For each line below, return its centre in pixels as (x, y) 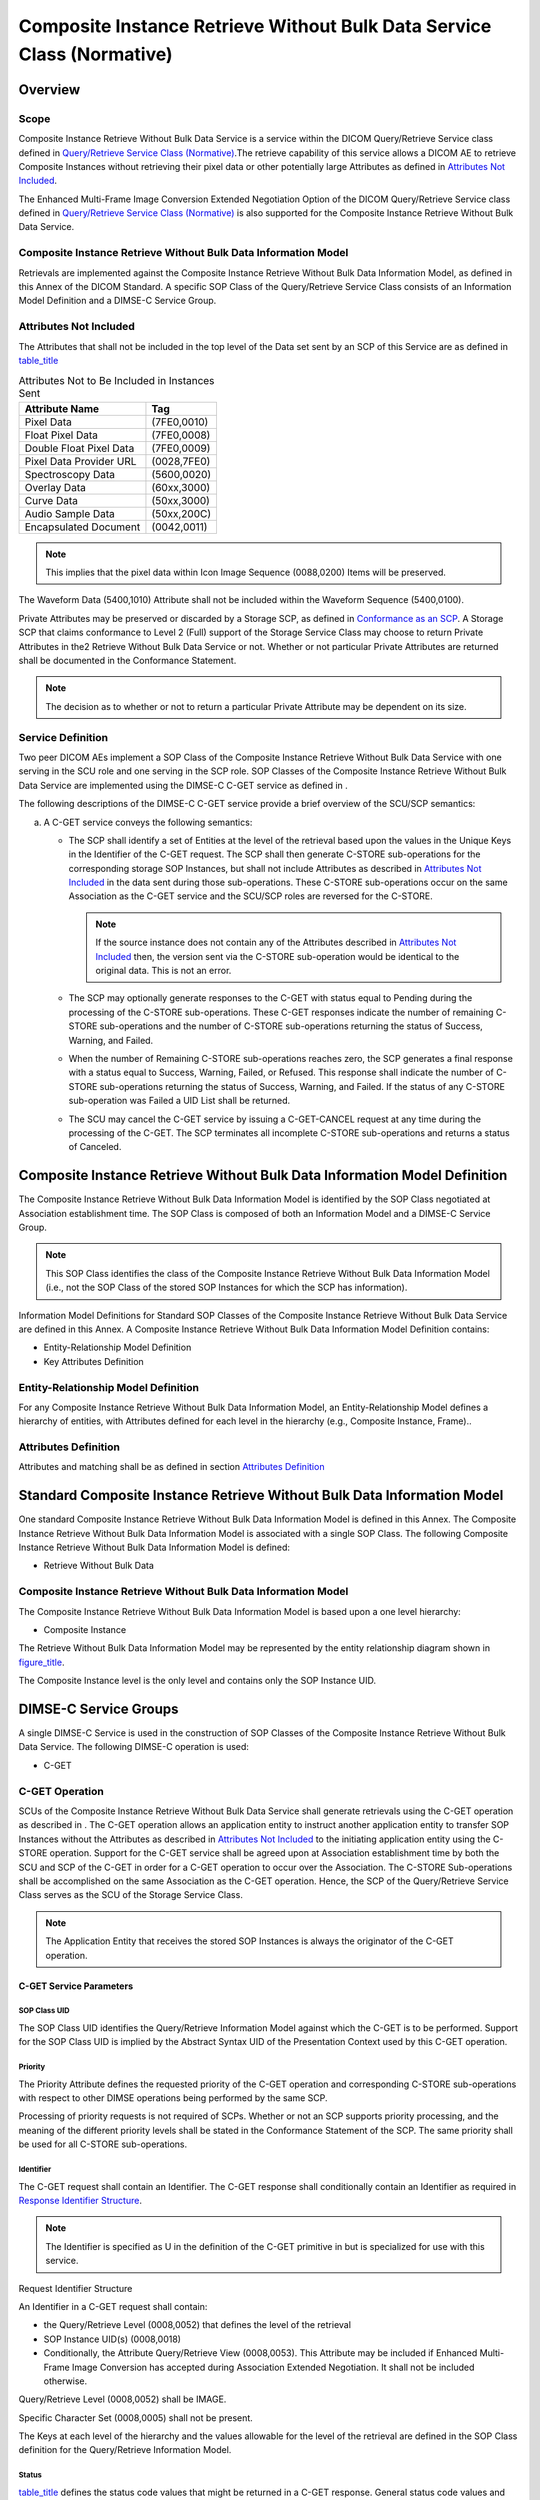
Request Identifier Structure (75, 2288)
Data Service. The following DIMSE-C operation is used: (134, 1747)
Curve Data (51, 500)
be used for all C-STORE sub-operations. (103, 2144)
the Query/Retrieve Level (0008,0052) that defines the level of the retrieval (197, 2325)
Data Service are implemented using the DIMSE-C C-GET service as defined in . (183, 785)
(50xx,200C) (181, 513)
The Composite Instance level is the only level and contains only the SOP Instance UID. (197, 1681)
